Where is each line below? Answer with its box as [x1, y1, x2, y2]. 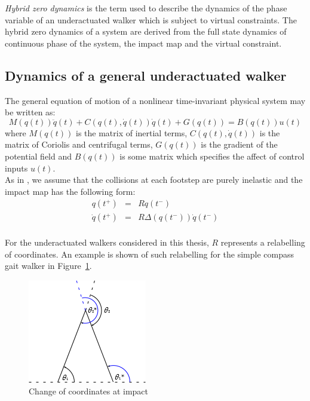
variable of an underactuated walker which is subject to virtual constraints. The [5, 13, 297, 26]
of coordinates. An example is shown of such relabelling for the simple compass [5, 247, 294, 260]
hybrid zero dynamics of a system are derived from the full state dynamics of [5, 25, 287, 38]
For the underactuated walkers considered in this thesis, [5, 235, 209, 248]
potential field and [5, 149, 72, 162]
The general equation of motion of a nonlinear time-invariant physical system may [5, 94, 306, 106]
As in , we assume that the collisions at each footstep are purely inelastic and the [5, 173, 303, 186]
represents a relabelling [220, 235, 305, 248]
